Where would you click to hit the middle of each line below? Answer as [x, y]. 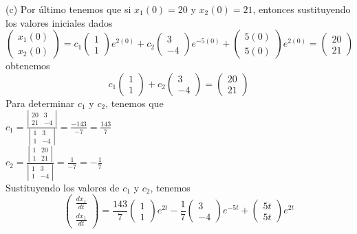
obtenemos [28, 66]
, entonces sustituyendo [302, 9]
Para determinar [40, 103]
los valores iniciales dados [59, 22]
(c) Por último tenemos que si [68, 9]
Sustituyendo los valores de [63, 187]
